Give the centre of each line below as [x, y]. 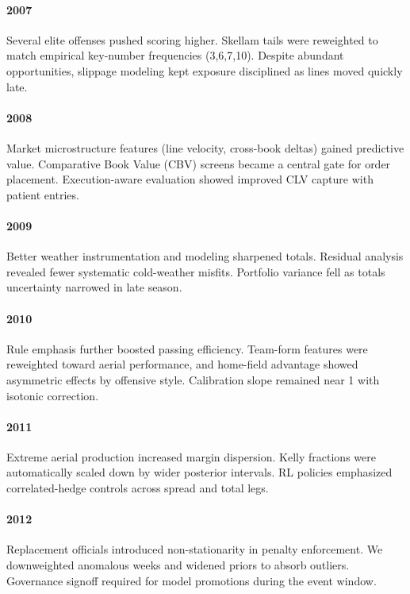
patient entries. [43, 194]
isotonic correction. [53, 395]
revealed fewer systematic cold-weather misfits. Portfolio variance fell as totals [196, 271]
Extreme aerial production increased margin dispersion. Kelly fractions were [191, 456]
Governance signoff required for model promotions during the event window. [192, 580]
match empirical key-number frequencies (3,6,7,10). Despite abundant [175, 55]
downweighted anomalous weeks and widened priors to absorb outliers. [178, 565]
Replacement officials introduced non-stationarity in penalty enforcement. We [195, 549]
